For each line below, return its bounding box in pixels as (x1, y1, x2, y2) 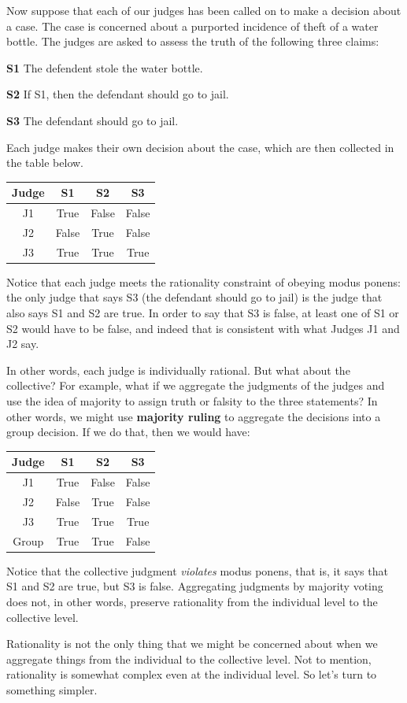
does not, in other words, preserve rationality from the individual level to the (6, 593, 378, 609)
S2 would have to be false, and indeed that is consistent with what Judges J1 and (6, 320, 400, 336)
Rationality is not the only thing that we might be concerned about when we (6, 635, 378, 652)
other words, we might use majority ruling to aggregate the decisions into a (6, 408, 381, 424)
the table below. (6, 154, 83, 171)
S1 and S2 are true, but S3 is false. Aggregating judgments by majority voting (6, 578, 383, 594)
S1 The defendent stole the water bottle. (6, 59, 203, 76)
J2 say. (6, 335, 39, 352)
